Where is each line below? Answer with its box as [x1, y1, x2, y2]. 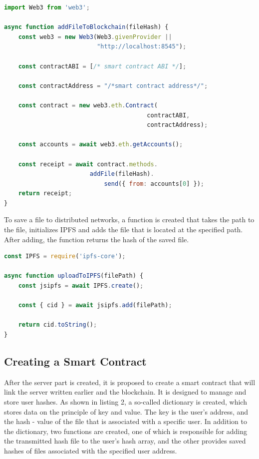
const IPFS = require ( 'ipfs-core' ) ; [4, 253, 126, 260]
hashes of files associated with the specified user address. [4, 445, 177, 456]
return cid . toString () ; [18, 321, 97, 329]
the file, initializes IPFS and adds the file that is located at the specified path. [4, 224, 243, 235]
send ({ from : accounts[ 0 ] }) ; [104, 180, 204, 187]
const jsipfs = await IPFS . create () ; [18, 282, 144, 290]
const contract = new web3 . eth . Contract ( [18, 101, 158, 109]
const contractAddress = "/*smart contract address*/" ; [18, 82, 208, 89]
